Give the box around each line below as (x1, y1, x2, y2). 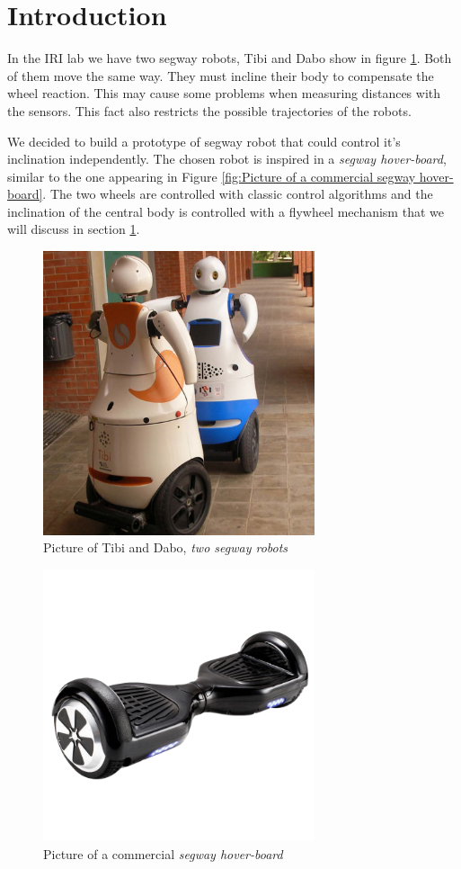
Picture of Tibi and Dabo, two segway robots (43, 538, 288, 557)
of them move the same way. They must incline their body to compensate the (7, 66, 434, 85)
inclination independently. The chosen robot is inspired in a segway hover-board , (7, 149, 447, 168)
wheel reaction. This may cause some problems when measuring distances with (7, 84, 441, 103)
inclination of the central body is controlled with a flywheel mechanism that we (7, 202, 444, 220)
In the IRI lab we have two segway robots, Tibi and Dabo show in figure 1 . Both (7, 49, 452, 67)
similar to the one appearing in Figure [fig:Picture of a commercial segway (7, 166, 416, 185)
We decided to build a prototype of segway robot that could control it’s (7, 131, 401, 150)
